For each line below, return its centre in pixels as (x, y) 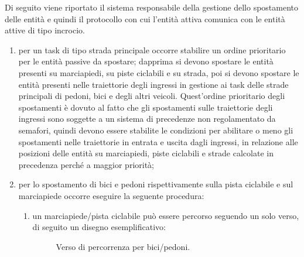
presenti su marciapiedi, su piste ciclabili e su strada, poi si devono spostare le (159, 72)
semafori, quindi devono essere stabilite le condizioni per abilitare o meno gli (156, 130)
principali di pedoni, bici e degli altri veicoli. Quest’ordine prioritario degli (152, 96)
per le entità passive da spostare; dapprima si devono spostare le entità (146, 61)
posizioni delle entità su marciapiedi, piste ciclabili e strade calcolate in (146, 153)
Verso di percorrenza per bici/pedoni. (123, 246)
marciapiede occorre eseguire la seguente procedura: (111, 195)
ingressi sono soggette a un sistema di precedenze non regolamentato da (147, 119)
